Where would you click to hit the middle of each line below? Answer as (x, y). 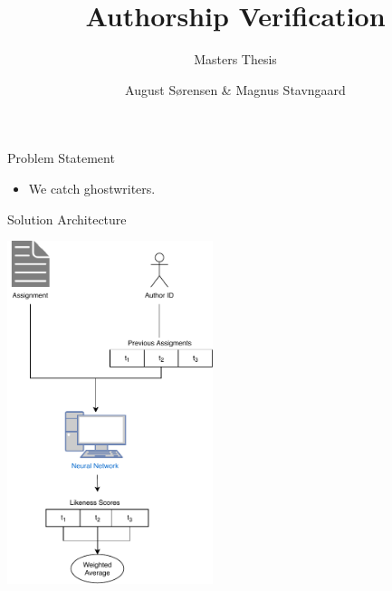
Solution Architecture (67, 219)
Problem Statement (61, 158)
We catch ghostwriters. (92, 188)
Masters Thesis (235, 59)
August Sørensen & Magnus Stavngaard (235, 89)
